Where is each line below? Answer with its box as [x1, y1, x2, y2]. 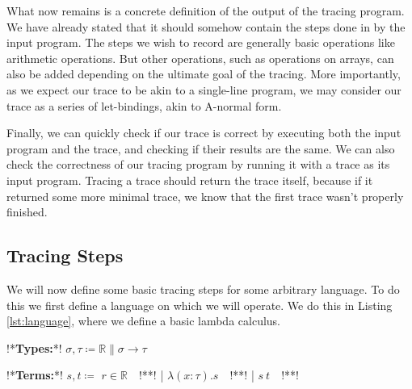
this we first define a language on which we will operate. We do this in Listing [6, 296, 393, 313]
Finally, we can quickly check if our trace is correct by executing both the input [6, 124, 401, 141]
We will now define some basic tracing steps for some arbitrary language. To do [6, 280, 400, 297]
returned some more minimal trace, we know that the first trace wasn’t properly [6, 187, 404, 204]
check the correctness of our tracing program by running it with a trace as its [6, 156, 390, 173]
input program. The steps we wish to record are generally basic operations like [6, 34, 395, 51]
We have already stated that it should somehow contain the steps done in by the [6, 18, 406, 35]
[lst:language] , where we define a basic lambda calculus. [6, 312, 280, 329]
